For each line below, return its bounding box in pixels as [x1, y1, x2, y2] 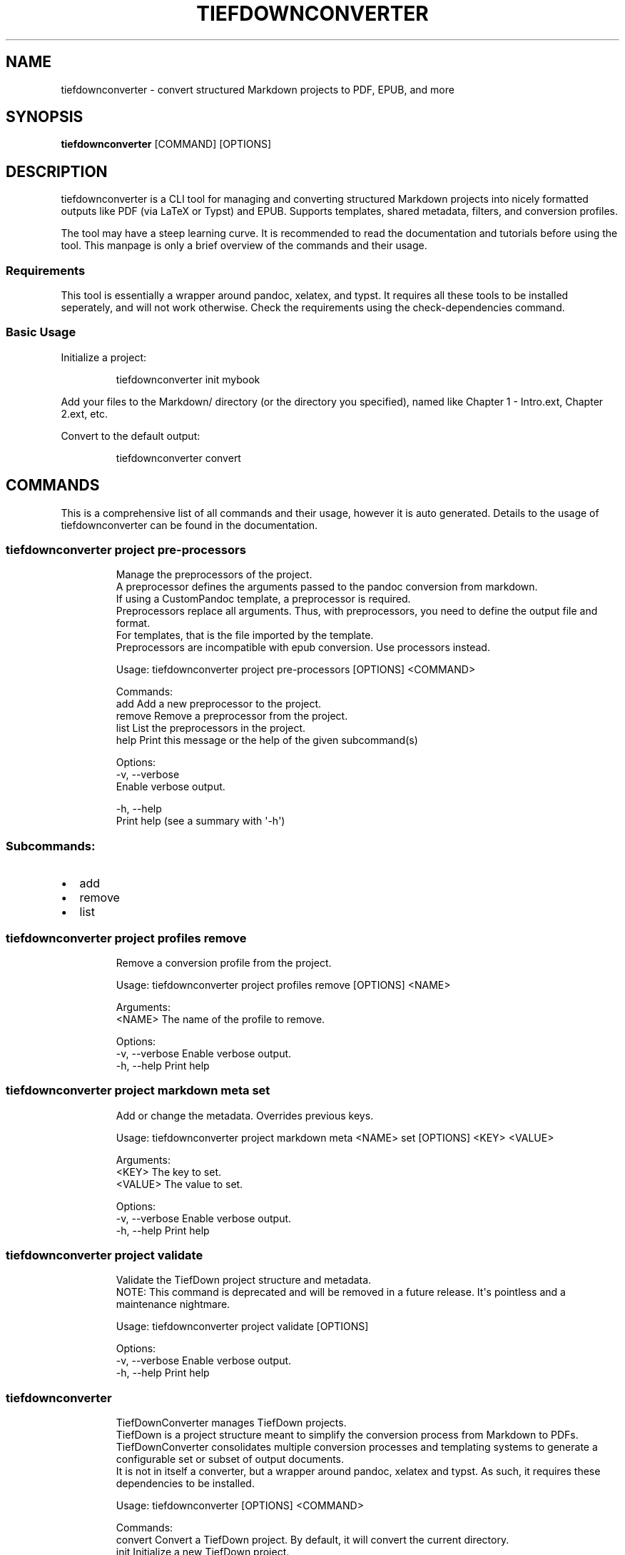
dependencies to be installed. [116, 1477, 255, 1490]
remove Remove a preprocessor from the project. [116, 710, 348, 723]
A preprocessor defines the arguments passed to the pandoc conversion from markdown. [116, 580, 538, 593]
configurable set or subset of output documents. [116, 1453, 345, 1466]
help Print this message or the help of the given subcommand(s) [116, 734, 418, 747]
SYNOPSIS [6, 108, 83, 126]
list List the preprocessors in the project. [116, 722, 306, 735]
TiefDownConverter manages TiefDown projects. [116, 1416, 347, 1429]
